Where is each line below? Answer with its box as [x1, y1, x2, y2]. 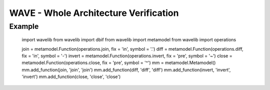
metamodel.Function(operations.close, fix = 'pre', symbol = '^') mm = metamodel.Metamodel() [21, 60, 216, 66]
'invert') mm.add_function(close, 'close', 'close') [21, 74, 121, 80]
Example [9, 22, 39, 31]
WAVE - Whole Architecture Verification [9, 7, 179, 18]
